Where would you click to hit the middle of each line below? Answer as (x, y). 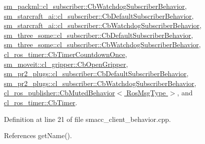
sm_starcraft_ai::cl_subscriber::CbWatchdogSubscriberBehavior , (103, 25)
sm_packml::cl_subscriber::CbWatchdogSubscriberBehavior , (95, 6)
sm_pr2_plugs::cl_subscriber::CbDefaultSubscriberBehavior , (96, 73)
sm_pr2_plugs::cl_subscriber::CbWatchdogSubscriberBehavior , (100, 83)
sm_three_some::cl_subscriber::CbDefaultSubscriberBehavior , (99, 35)
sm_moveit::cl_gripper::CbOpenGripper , (66, 64)
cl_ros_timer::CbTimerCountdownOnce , (66, 54)
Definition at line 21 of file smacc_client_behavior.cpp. (87, 119)
